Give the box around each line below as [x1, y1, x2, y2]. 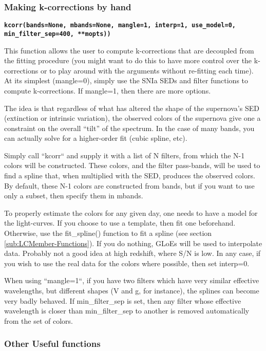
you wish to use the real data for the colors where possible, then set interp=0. [4, 257, 250, 268]
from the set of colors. [4, 315, 73, 326]
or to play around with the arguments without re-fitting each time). [40, 65, 254, 76]
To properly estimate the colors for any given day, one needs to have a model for [4, 207, 258, 218]
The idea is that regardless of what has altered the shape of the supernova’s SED [4, 102, 259, 113]
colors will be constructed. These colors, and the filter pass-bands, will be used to [4, 160, 260, 171]
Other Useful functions [4, 337, 101, 350]
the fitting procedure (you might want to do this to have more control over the [4, 55, 252, 66]
